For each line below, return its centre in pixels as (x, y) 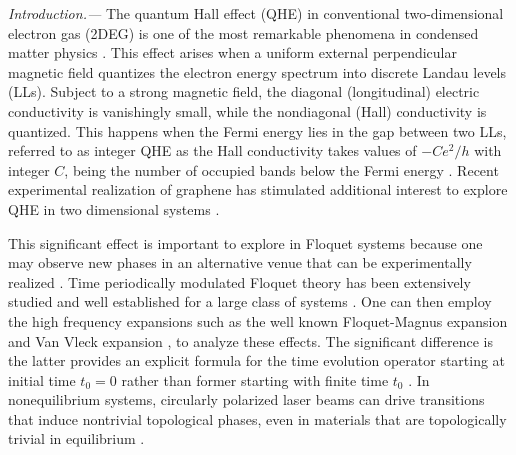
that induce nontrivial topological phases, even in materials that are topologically (257, 418)
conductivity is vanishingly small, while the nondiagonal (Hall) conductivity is (247, 110)
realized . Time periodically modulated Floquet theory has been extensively (239, 281)
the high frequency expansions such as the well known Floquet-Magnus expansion (258, 320)
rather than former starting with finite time (255, 379)
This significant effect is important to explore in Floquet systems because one (245, 242)
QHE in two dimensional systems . (114, 208)
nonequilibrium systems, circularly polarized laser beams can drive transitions (246, 399)
